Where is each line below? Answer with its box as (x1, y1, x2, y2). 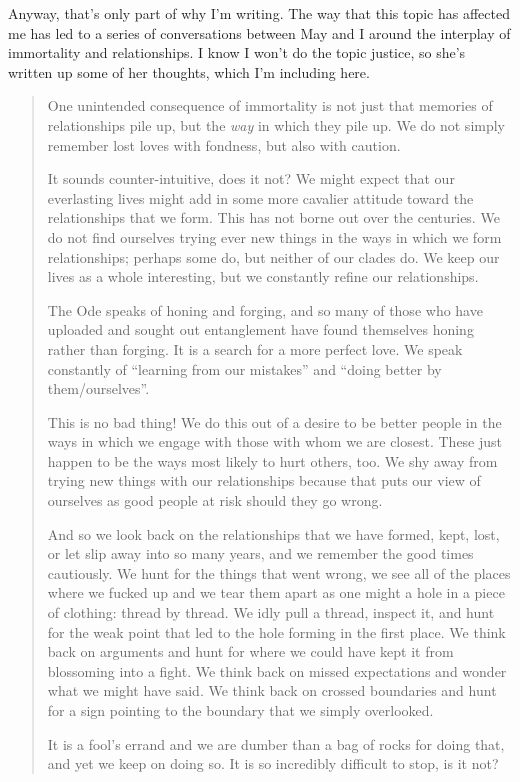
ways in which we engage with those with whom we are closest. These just (47, 431, 503, 452)
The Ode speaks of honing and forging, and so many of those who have (47, 299, 483, 320)
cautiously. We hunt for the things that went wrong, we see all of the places (47, 562, 511, 583)
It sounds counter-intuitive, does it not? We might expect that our (47, 168, 455, 189)
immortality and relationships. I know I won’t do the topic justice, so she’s (8, 42, 466, 63)
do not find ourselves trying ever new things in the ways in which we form (47, 226, 502, 247)
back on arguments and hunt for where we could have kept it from (47, 641, 454, 662)
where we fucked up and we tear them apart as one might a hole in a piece (47, 582, 505, 603)
